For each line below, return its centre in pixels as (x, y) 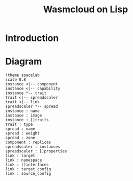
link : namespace (24, 160)
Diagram (24, 62)
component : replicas (28, 142)
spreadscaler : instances (33, 147)
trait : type (19, 125)
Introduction (32, 38)
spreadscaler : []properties (36, 151)
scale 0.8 (16, 80)
